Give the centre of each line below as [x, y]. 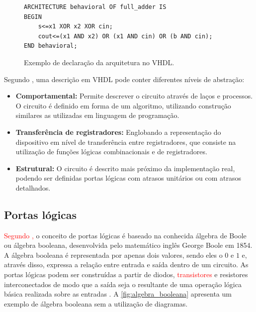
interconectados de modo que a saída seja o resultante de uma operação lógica [123, 284]
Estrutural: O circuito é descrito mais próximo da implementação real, [125, 168]
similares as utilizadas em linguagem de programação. [97, 115]
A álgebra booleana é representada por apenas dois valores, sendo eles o [113, 255]
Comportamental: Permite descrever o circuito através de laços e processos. [134, 96]
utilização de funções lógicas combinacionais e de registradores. [111, 152]
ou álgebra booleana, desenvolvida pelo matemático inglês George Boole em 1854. [128, 245]
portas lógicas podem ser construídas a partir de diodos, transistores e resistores [126, 274]
